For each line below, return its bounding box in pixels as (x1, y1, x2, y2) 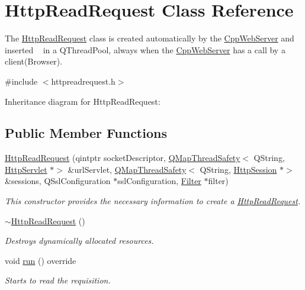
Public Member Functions (5, 124, 167, 142)
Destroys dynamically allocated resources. (5, 234, 154, 247)
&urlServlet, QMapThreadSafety (68, 163, 187, 175)
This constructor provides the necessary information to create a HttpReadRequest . (5, 195, 301, 207)
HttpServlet (5, 163, 47, 175)
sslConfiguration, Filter (117, 175, 201, 187)
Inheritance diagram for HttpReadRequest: (5, 95, 160, 107)
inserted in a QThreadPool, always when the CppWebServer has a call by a (5, 43, 285, 56)
